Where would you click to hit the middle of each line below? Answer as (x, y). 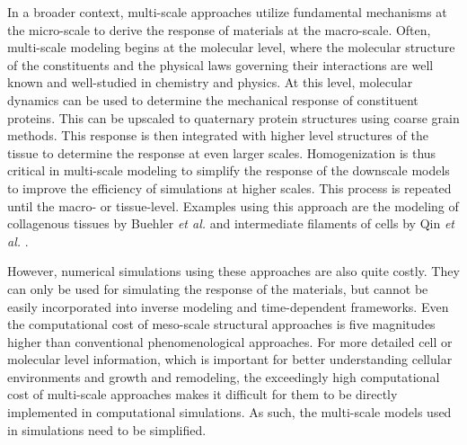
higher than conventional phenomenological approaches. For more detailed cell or (230, 341)
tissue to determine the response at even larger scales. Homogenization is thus (222, 152)
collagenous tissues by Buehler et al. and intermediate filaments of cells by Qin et (231, 223)
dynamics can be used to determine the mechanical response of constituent (213, 99)
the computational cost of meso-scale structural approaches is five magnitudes (221, 324)
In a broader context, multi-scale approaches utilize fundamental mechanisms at (227, 12)
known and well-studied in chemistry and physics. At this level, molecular (210, 82)
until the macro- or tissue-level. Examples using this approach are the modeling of (233, 205)
